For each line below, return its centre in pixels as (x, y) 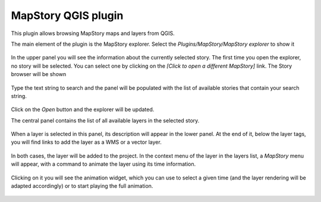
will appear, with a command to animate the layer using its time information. (103, 164)
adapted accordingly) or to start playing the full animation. (82, 186)
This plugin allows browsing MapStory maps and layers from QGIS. (93, 33)
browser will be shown (39, 74)
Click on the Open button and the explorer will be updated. (83, 109)
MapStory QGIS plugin (67, 15)
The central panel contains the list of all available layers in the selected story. (105, 120)
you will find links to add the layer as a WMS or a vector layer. (86, 142)
